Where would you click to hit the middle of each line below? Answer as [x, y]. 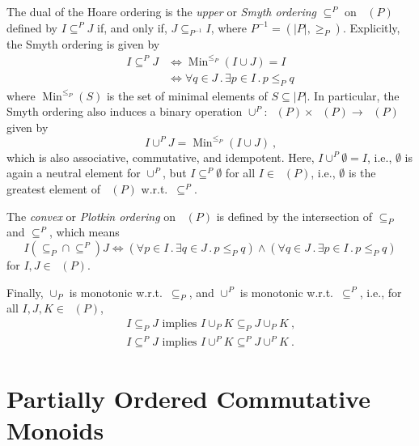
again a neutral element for [74, 173]
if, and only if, [132, 27]
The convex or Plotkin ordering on [91, 216]
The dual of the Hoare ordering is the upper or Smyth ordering [161, 11]
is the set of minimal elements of [187, 95]
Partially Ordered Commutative [188, 398]
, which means [84, 232]
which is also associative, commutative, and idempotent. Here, [161, 157]
